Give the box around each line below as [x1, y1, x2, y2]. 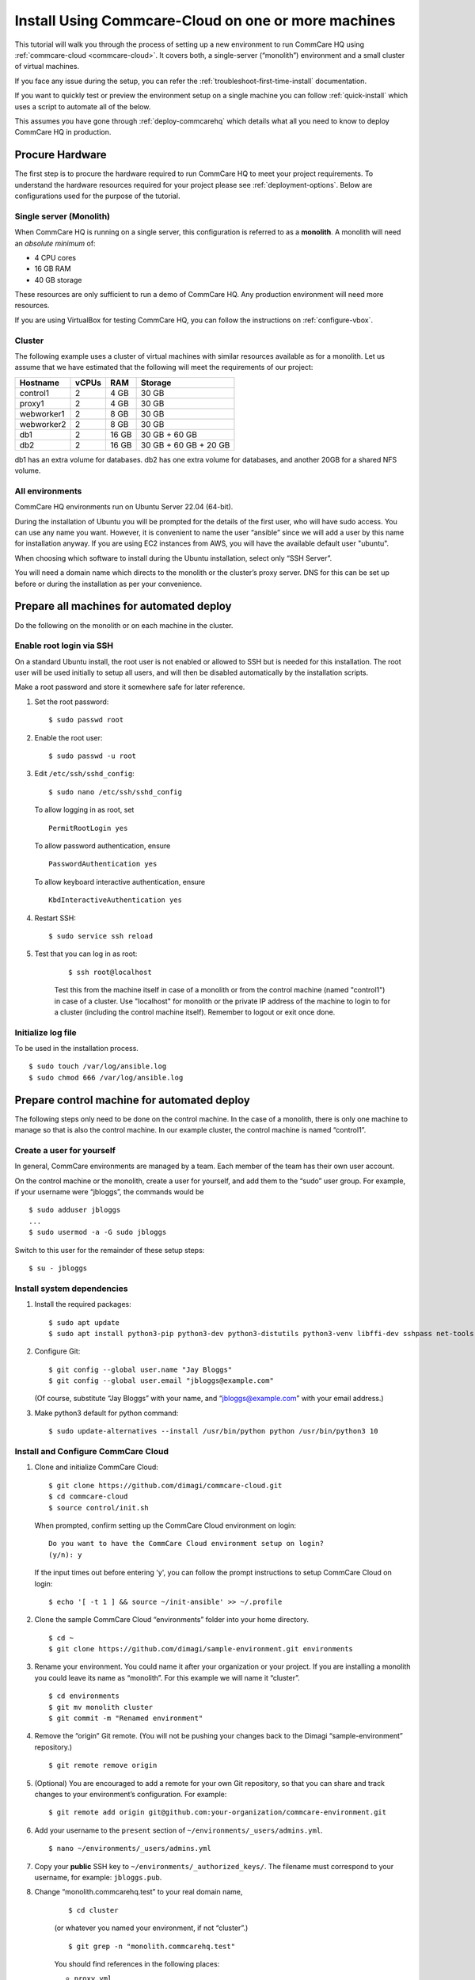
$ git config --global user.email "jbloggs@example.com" [48, 1376, 275, 1385]
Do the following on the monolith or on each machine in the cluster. [14, 620, 234, 630]
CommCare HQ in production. [14, 128, 112, 137]
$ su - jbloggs [28, 1263, 88, 1273]
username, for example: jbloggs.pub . [34, 1872, 162, 1882]
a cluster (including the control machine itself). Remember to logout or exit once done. [54, 1007, 336, 1017]
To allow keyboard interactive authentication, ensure [34, 877, 206, 886]
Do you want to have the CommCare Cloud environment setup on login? [48, 1539, 325, 1548]
